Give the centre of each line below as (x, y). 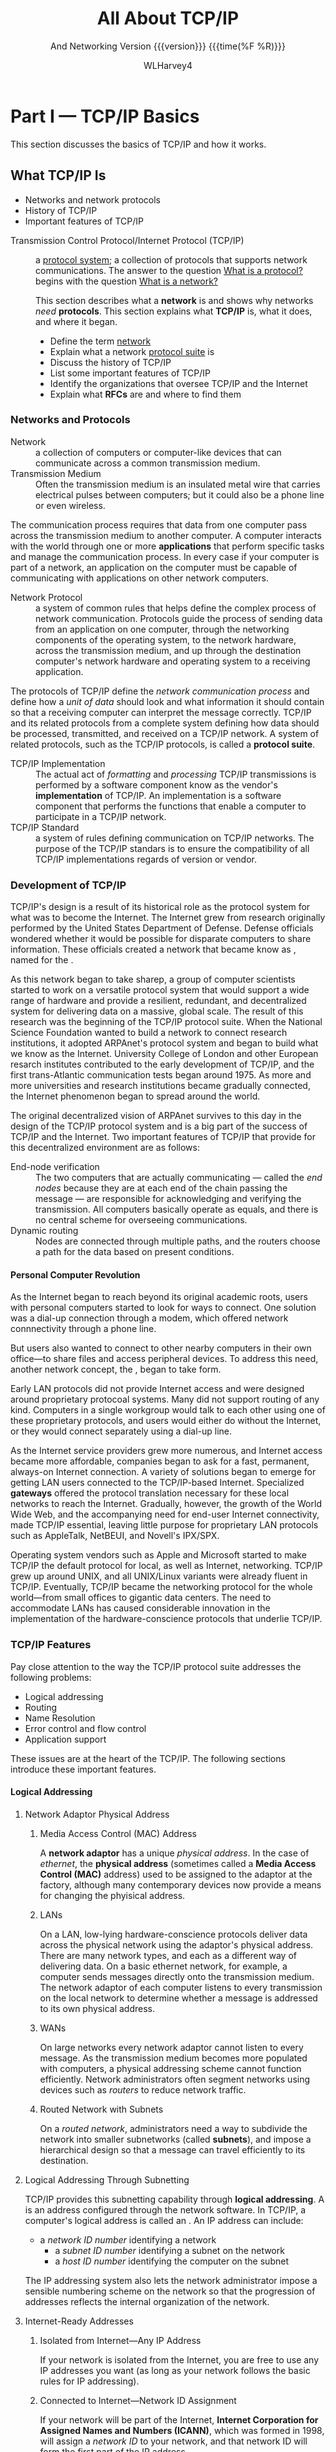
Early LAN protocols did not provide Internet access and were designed (157, 1389)
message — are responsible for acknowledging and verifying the (168, 1199)
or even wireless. (70, 505)
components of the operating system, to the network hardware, (166, 639)
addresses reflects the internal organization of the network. (147, 2301)
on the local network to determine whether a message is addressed (178, 1998)
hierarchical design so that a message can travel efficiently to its (172, 2149)
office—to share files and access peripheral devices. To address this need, (164, 1359)
